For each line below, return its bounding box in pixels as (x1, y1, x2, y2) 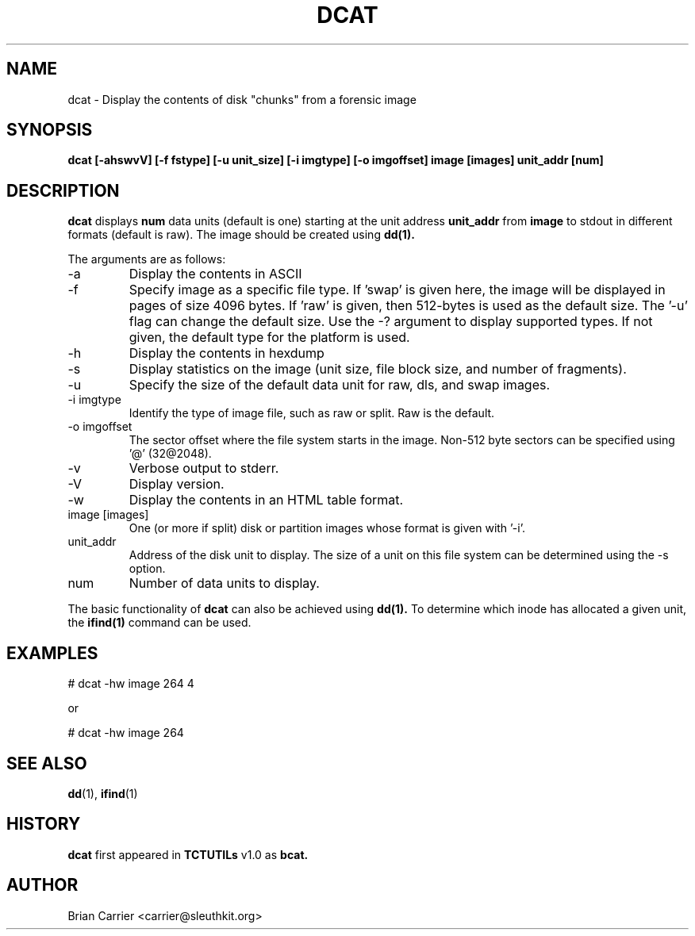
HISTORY (6, 814, 81, 834)
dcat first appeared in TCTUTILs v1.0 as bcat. (67, 847, 309, 861)
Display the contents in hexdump (129, 345, 324, 362)
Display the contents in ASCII (129, 266, 302, 282)
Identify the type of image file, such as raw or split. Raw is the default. (129, 406, 495, 420)
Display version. (129, 476, 225, 493)
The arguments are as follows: (67, 252, 226, 267)
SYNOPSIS (6, 120, 93, 140)
